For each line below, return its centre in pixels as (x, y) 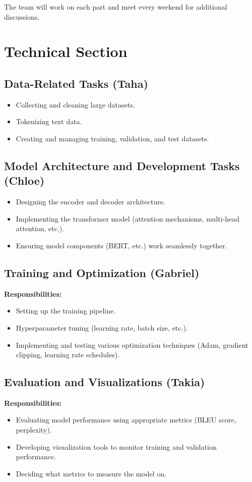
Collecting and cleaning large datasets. (75, 104)
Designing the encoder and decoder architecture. (90, 202)
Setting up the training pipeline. (66, 311)
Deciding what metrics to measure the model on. (91, 473)
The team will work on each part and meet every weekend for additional (116, 7)
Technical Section (66, 51)
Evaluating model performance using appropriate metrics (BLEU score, (126, 420)
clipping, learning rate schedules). (68, 355)
